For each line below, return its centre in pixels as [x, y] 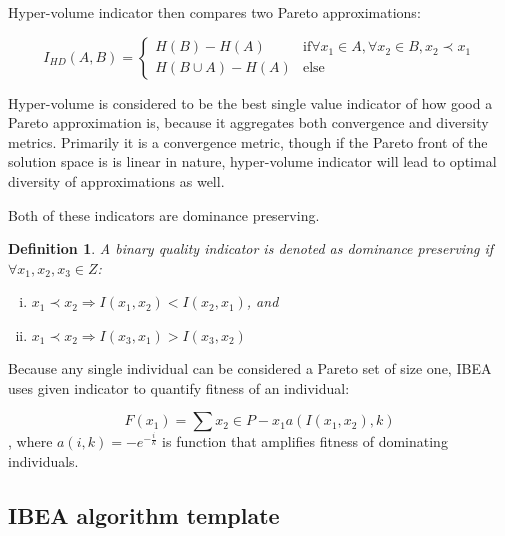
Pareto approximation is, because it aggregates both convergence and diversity [248, 122]
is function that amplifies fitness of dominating [305, 441]
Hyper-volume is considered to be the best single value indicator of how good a [250, 102]
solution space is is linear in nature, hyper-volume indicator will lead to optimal [252, 161]
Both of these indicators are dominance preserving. [164, 214]
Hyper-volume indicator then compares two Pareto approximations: [214, 12]
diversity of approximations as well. [116, 180]
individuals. [43, 460]
